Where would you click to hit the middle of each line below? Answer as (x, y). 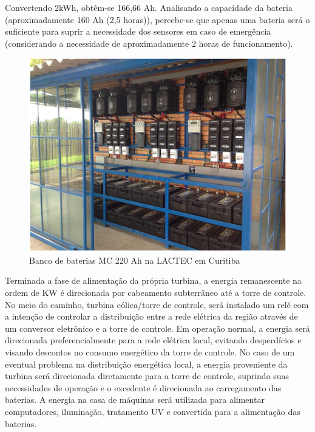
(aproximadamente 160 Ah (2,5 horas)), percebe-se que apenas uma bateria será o (157, 19)
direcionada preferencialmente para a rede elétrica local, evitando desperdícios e (153, 340)
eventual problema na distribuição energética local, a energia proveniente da (146, 364)
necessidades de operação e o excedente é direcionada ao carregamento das (143, 387)
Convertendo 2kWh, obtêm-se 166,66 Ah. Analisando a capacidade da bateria (149, 7)
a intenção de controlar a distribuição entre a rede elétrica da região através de (151, 316)
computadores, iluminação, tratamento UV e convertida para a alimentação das (153, 411)
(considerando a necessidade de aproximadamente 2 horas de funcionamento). (149, 43)
